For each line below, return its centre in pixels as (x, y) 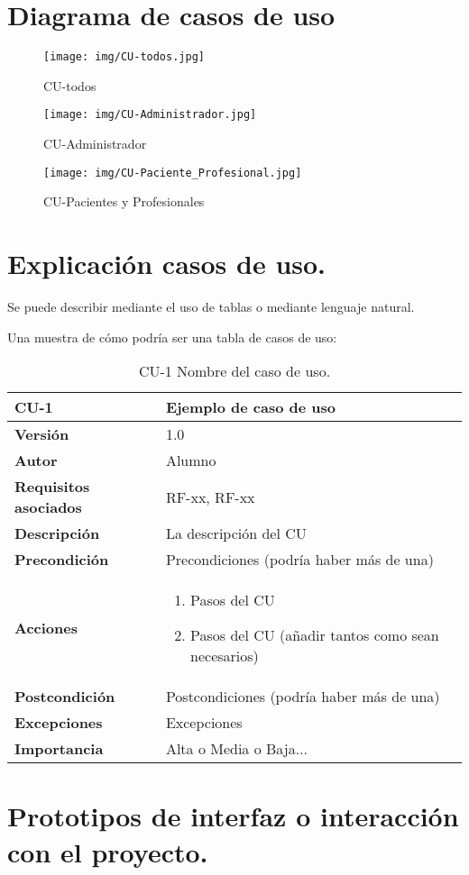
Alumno (191, 460)
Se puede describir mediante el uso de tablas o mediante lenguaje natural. (211, 306)
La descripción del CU (236, 533)
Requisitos (52, 487)
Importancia (59, 749)
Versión (42, 434)
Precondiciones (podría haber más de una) (299, 560)
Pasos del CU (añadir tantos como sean (315, 635)
